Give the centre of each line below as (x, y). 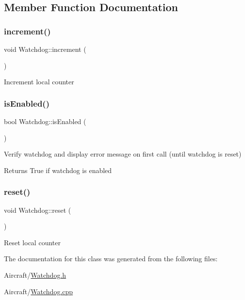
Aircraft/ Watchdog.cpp (39, 291)
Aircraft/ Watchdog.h (35, 275)
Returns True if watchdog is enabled (58, 170)
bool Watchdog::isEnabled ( (45, 121)
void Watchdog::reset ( (38, 210)
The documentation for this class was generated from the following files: (111, 259)
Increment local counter (39, 82)
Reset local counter (32, 242)
